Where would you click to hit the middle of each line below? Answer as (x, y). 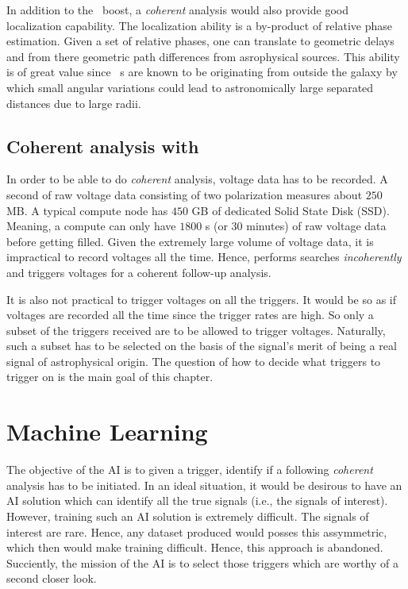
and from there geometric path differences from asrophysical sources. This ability (203, 56)
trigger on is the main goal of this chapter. (110, 377)
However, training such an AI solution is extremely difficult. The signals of (188, 516)
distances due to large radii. (74, 103)
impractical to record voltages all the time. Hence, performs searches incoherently (204, 257)
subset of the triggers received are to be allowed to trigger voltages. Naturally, (196, 330)
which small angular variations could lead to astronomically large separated (190, 87)
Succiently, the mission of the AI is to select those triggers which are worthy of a (203, 562)
